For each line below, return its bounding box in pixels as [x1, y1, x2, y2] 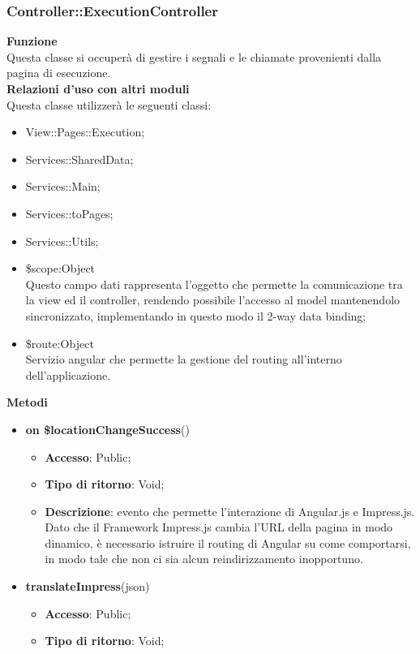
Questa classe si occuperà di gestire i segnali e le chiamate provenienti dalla [6, 48, 382, 65]
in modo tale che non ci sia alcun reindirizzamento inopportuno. [45, 550, 363, 567]
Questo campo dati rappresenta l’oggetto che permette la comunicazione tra [25, 275, 403, 292]
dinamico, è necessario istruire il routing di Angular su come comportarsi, [45, 534, 411, 551]
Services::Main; [25, 178, 101, 195]
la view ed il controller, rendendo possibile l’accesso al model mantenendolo [25, 291, 401, 308]
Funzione [6, 32, 58, 49]
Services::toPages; [25, 204, 114, 222]
